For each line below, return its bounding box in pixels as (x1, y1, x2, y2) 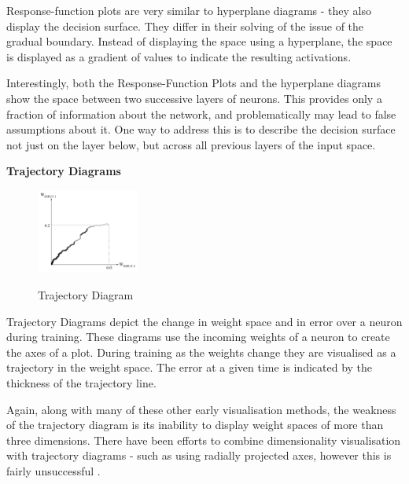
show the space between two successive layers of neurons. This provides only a (6, 90, 382, 106)
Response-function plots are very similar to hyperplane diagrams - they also (6, 2, 372, 18)
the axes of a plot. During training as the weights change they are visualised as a (6, 343, 396, 360)
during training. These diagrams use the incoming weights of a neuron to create (6, 328, 390, 345)
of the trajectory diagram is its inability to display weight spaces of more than (6, 416, 384, 433)
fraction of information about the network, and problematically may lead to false (6, 105, 396, 122)
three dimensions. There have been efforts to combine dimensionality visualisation (6, 431, 401, 448)
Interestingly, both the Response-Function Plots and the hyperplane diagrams (6, 75, 381, 91)
